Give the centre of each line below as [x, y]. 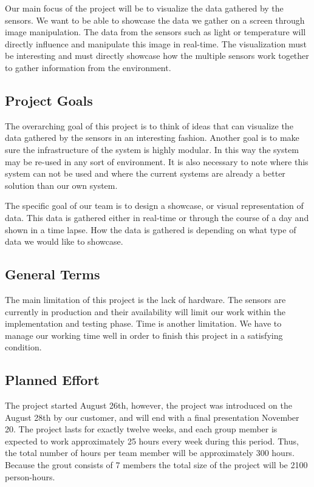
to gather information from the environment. [88, 67]
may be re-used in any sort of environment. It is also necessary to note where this [157, 161]
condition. [23, 347]
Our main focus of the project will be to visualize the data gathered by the [144, 8]
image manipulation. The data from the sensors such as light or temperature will [155, 32]
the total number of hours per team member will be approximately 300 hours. [150, 453]
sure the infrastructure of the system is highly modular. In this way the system [152, 149]
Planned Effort [52, 380]
